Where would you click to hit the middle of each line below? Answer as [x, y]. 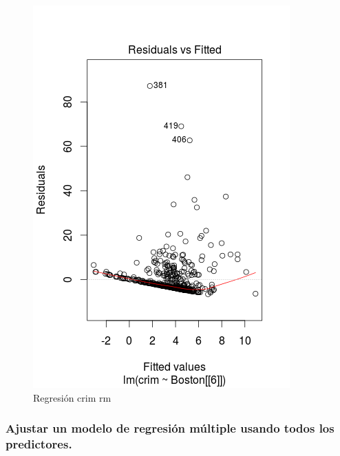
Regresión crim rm [72, 397]
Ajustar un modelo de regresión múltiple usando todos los [170, 428]
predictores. [39, 444]
